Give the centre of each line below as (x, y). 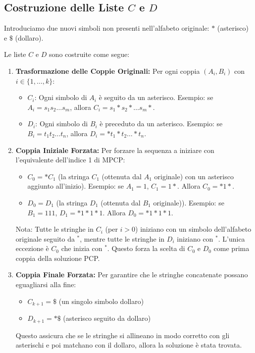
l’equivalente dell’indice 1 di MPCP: (70, 160)
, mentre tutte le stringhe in (122, 238)
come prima (231, 248)
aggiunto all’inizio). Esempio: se (76, 186)
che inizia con (82, 248)
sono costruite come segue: (89, 54)
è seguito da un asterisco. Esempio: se (156, 97)
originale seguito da (45, 238)
